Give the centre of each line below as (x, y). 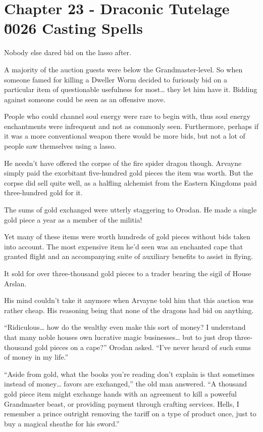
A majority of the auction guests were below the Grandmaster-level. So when (123, 69)
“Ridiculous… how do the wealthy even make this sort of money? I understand (125, 327)
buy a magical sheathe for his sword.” (62, 423)
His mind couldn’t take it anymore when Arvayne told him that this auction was (129, 300)
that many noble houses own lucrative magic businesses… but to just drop (118, 337)
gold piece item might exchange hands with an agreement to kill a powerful (120, 393)
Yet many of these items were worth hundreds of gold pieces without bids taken (127, 236)
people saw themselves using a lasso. (60, 146)
